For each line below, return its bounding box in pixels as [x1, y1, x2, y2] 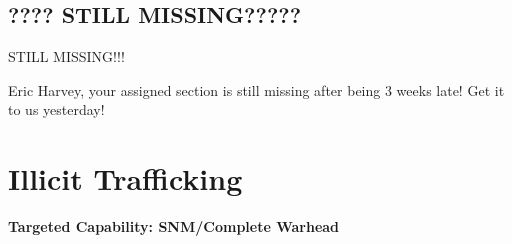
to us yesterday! [8, 99, 105, 120]
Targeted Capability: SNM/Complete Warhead [8, 216, 340, 237]
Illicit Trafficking [8, 158, 243, 199]
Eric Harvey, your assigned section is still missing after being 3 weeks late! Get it [8, 79, 505, 100]
